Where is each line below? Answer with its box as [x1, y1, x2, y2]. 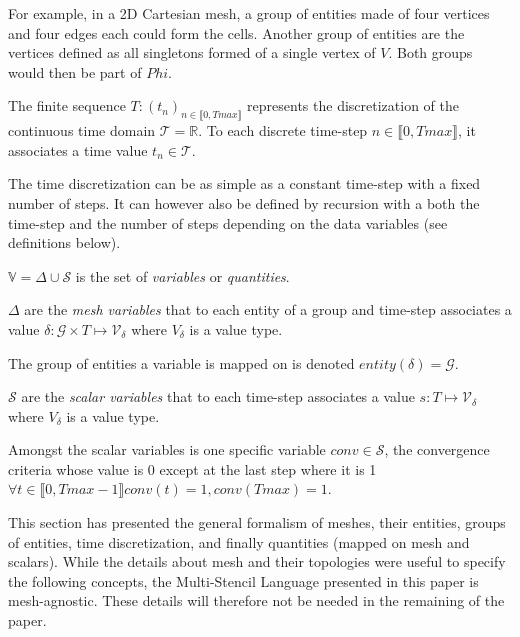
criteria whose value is [8, 458, 144, 479]
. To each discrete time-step [198, 120, 368, 141]
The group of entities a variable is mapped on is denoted [8, 352, 355, 373]
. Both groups [388, 42, 473, 63]
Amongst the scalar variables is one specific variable [8, 439, 326, 460]
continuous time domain [8, 120, 156, 141]
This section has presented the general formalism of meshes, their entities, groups [8, 512, 506, 533]
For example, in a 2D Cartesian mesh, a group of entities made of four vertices [8, 3, 490, 23]
